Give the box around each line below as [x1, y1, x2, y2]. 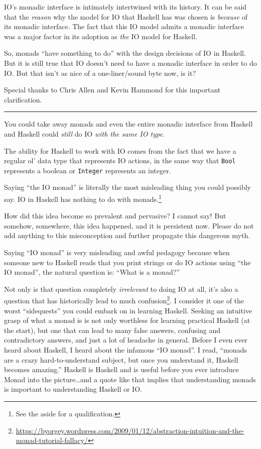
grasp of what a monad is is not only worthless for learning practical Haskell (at [4, 315, 250, 325]
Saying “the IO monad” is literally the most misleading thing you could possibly [4, 182, 251, 192]
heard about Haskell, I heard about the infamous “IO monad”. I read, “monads [4, 345, 247, 355]
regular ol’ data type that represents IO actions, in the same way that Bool [4, 155, 236, 166]
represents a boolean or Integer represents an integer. [4, 165, 171, 175]
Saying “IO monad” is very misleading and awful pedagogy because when [4, 247, 230, 258]
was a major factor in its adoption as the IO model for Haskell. [4, 31, 198, 41]
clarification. [4, 94, 42, 104]
